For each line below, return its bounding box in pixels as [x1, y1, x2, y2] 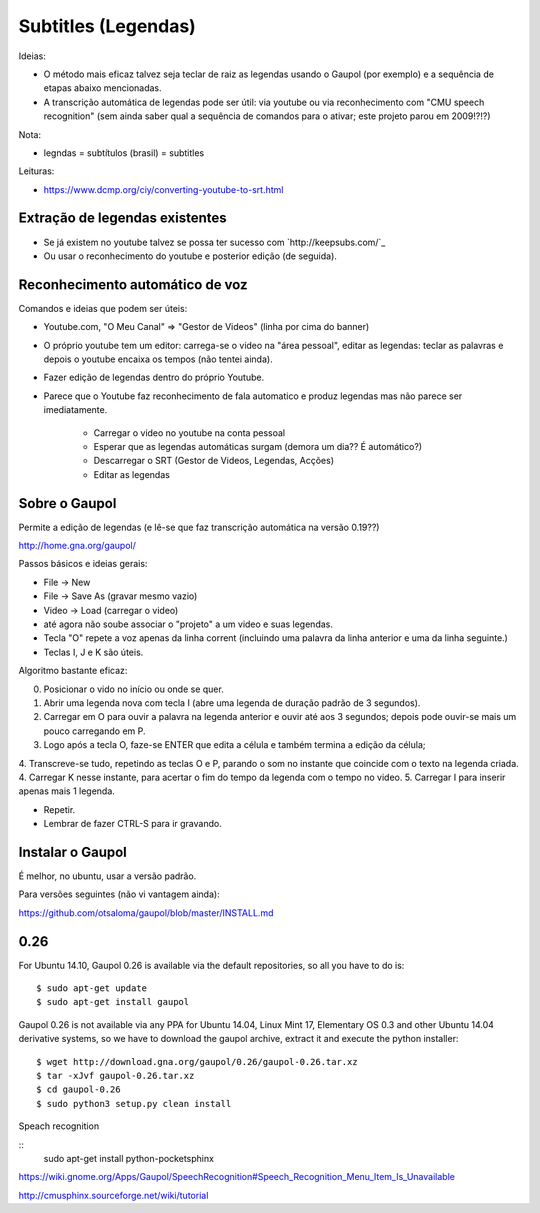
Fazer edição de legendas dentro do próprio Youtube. [43, 371, 265, 384]
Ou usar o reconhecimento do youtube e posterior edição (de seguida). [43, 250, 337, 262]
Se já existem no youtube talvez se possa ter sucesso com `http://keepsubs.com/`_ [43, 236, 386, 248]
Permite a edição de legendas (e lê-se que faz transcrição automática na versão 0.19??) [18, 521, 380, 533]
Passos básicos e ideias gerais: [18, 558, 148, 570]
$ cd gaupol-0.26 [36, 1084, 121, 1095]
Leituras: [18, 165, 55, 177]
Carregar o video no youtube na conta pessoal [93, 426, 285, 439]
